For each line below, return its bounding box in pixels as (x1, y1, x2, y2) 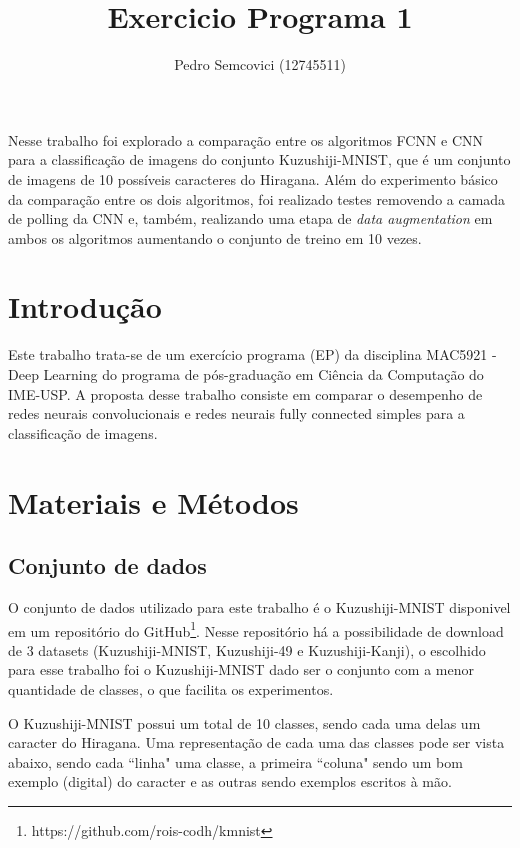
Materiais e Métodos (8, 481, 299, 522)
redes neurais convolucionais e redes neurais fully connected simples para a (8, 403, 465, 424)
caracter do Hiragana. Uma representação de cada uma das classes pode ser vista (8, 732, 505, 753)
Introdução (8, 286, 162, 327)
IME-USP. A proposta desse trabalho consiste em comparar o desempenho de (8, 383, 483, 404)
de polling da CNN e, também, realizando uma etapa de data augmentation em (8, 208, 493, 229)
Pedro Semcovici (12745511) (174, 54, 346, 75)
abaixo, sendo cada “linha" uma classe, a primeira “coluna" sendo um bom (8, 751, 463, 772)
